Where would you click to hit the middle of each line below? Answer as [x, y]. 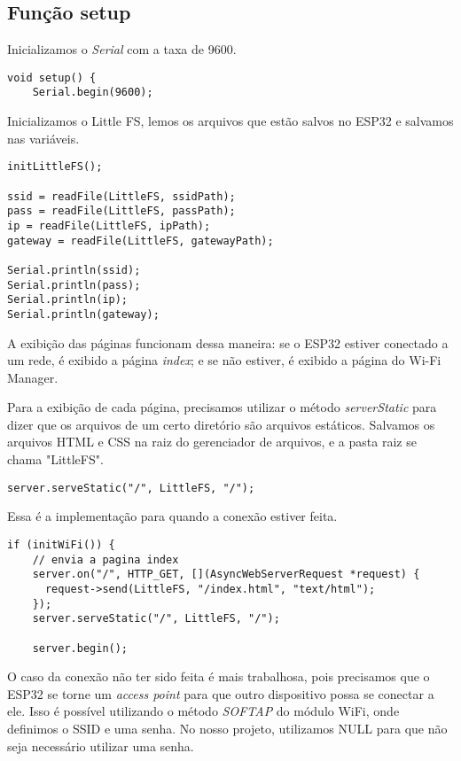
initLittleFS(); [55, 167]
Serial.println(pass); [74, 285]
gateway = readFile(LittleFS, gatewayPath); [141, 241]
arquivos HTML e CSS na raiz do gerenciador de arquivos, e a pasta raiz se [212, 442]
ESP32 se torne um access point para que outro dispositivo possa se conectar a [221, 693]
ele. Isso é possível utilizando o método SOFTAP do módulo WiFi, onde [203, 711]
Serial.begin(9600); [93, 93]
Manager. [33, 377]
